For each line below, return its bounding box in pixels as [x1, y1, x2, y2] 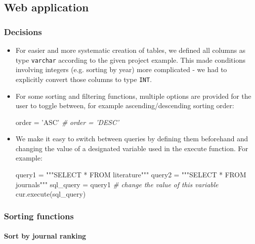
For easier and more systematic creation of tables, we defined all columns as [15, 45, 246, 55]
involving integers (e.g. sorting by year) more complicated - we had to [15, 64, 227, 75]
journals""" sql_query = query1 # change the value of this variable [15, 179, 218, 189]
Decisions [4, 25, 42, 38]
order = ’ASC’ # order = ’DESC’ [15, 117, 119, 127]
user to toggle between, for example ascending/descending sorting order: [15, 100, 234, 111]
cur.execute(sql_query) [15, 189, 86, 199]
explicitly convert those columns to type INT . [15, 74, 152, 84]
